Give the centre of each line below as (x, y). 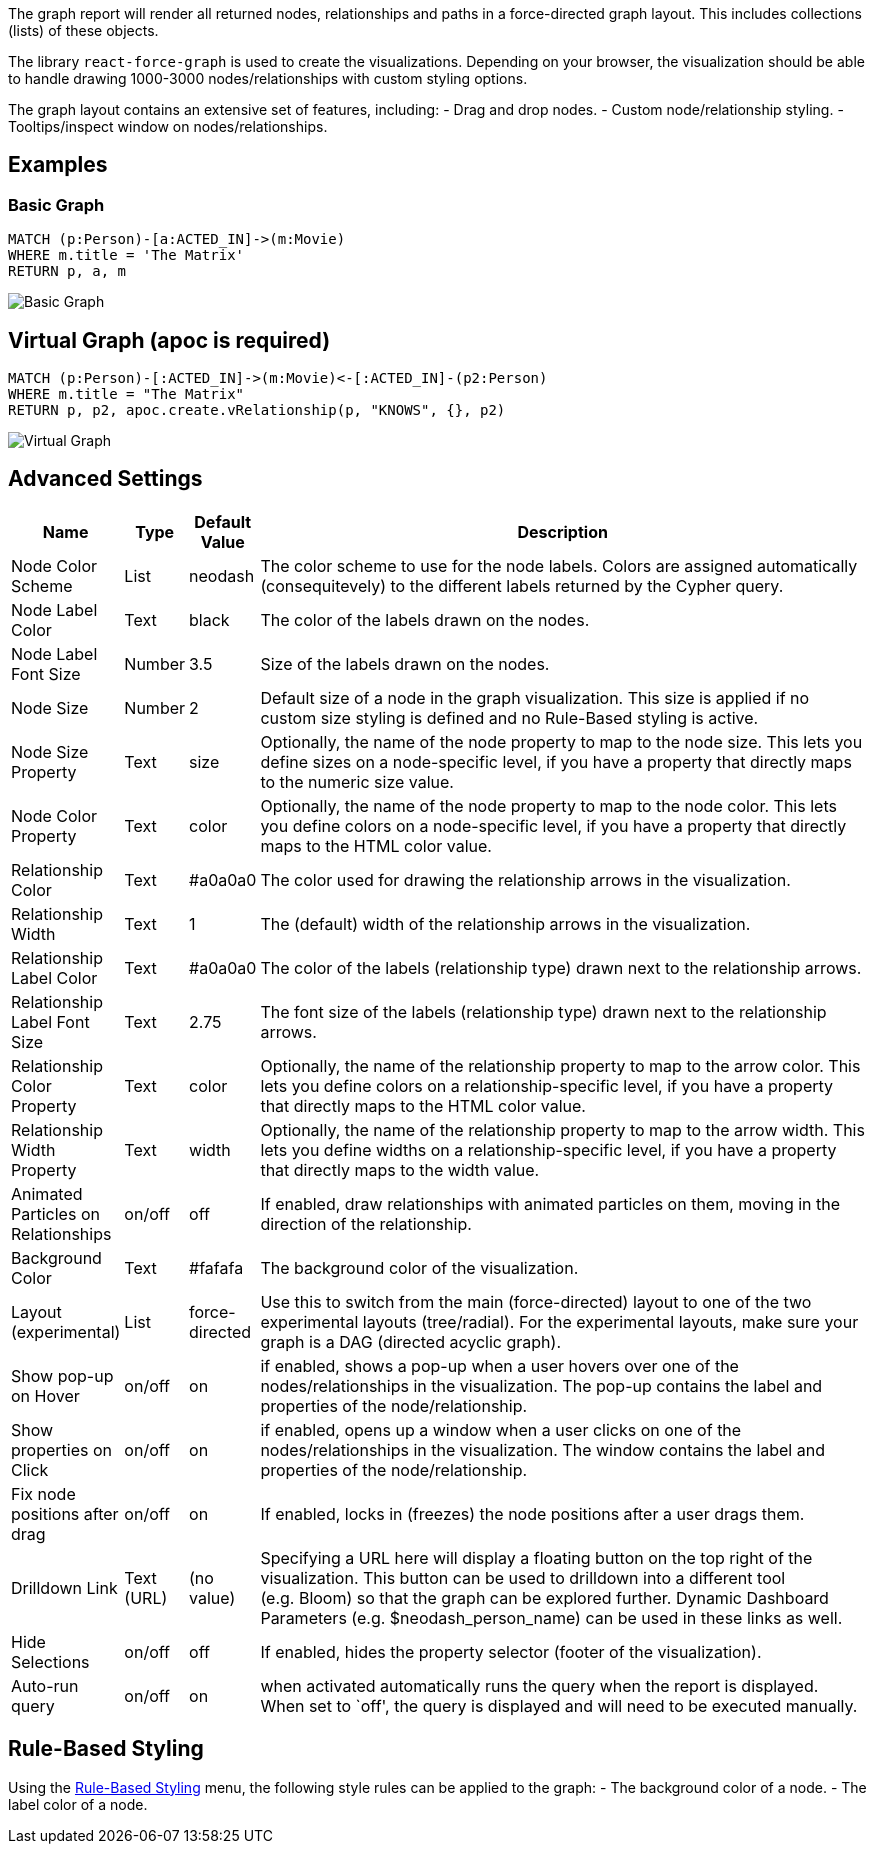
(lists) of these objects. (83, 30)
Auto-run (45, 1685)
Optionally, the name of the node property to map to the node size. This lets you (561, 741)
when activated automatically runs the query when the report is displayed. (539, 1685)
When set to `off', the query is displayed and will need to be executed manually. (559, 1705)
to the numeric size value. (357, 781)
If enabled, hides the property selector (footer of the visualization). (511, 1651)
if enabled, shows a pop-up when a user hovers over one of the (499, 1365)
